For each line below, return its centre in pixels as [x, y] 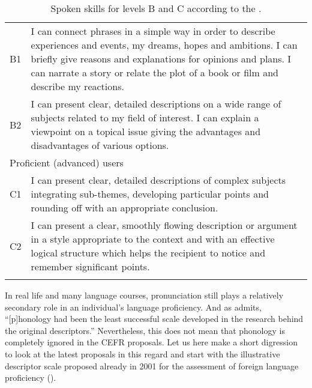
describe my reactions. [77, 86]
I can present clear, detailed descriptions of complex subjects [158, 180]
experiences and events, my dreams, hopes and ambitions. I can [164, 45]
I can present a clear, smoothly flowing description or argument [164, 225]
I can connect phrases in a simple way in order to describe [153, 31]
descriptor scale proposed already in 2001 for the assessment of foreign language [152, 365]
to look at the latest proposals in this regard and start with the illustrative [142, 353]
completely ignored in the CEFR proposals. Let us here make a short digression [151, 342]
